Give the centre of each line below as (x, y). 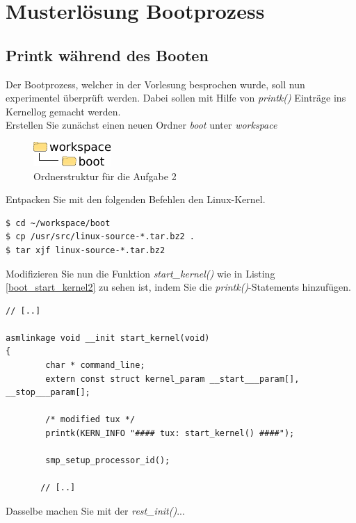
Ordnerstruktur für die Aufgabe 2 (105, 176)
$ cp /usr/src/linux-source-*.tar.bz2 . (100, 237)
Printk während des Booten (107, 55)
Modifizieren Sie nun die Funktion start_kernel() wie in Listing (140, 273)
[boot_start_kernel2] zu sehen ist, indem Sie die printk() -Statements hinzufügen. (178, 287)
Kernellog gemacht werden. (63, 111)
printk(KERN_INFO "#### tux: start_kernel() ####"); (170, 434)
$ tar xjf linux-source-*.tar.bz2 (86, 250)
